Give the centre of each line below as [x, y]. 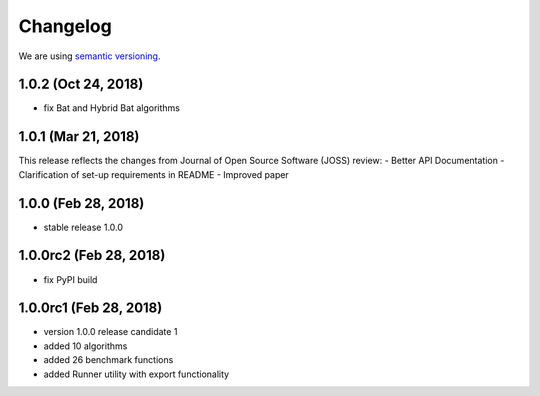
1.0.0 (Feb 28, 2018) [81, 203]
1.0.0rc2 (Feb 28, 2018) [92, 255]
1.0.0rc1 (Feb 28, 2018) [90, 308]
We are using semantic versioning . [89, 56]
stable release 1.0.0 [83, 227]
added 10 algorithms [85, 346]
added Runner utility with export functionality [136, 374]
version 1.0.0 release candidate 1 [110, 332]
